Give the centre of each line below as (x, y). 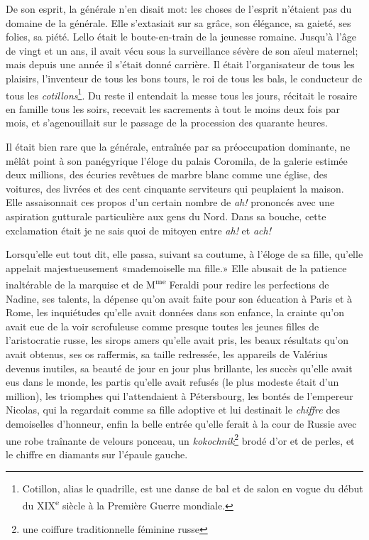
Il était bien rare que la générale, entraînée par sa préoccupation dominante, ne (178, 146)
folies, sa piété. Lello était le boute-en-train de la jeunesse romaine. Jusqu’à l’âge (181, 37)
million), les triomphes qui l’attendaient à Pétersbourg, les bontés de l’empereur (180, 395)
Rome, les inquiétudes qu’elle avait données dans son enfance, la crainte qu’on (175, 312)
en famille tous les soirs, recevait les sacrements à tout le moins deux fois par (173, 108)
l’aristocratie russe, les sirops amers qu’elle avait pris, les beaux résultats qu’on (177, 340)
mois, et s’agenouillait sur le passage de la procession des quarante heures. (167, 123)
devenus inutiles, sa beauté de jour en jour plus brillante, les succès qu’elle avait (179, 368)
